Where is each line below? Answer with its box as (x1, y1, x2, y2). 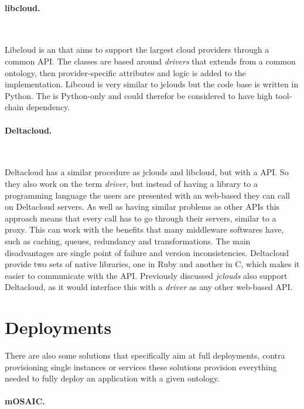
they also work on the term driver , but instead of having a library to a (5, 177, 258, 189)
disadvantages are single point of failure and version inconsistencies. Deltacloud (5, 246, 289, 258)
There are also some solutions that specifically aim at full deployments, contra (5, 349, 285, 361)
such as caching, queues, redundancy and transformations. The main (5, 234, 251, 247)
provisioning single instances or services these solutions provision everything (5, 360, 277, 373)
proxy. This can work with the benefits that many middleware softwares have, (5, 223, 284, 236)
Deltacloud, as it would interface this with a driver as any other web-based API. (5, 281, 293, 293)
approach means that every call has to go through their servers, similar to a (5, 212, 276, 224)
